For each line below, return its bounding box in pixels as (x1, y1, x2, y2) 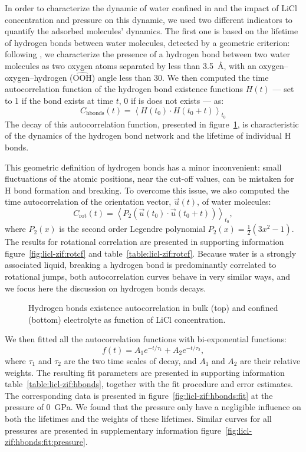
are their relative (240, 354, 301, 366)
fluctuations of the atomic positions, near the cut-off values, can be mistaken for (5, 172, 294, 185)
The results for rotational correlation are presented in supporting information (5, 235, 284, 248)
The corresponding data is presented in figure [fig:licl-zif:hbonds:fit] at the (5, 389, 273, 401)
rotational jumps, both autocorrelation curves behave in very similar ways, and (5, 270, 290, 282)
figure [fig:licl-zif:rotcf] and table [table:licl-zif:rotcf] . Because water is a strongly (5, 247, 297, 259)
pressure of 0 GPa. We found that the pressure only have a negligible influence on (5, 401, 301, 413)
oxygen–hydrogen (5, 71, 67, 83)
